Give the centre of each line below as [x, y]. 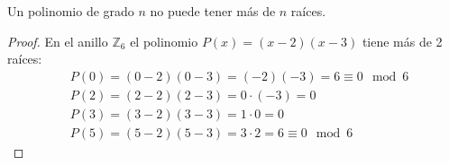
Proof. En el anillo [58, 41]
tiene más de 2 [402, 41]
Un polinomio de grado [71, 11]
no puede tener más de [213, 11]
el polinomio [164, 41]
